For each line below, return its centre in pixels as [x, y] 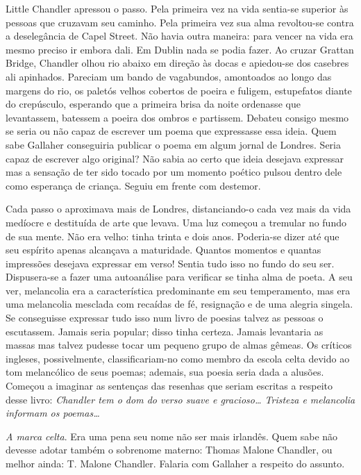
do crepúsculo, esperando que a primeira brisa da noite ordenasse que [153, 104]
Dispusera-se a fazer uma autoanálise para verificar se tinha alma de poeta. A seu [179, 277]
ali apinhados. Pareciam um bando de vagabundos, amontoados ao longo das [169, 76]
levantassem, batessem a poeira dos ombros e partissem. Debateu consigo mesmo [177, 117]
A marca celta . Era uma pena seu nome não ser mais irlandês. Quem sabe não [172, 436]
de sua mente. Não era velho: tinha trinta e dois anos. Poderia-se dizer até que [173, 236]
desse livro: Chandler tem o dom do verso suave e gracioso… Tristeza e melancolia [180, 399]
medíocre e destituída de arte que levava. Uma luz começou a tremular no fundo [176, 222]
